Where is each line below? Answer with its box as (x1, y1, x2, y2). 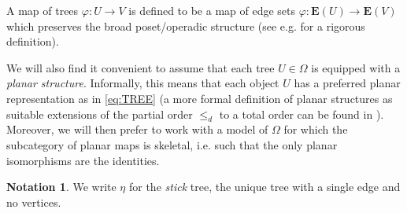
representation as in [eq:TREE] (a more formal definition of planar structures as (6, 90, 393, 106)
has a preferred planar (294, 75, 401, 91)
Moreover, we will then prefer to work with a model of (6, 121, 268, 138)
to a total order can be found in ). (219, 105, 384, 122)
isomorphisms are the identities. (6, 152, 160, 168)
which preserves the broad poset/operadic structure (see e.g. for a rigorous (6, 17, 365, 34)
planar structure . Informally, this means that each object (6, 75, 279, 91)
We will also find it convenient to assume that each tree (6, 59, 275, 75)
